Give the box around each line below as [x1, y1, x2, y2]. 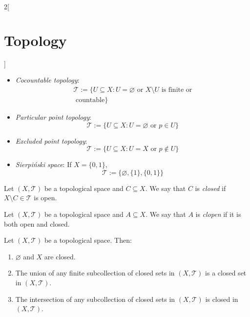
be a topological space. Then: [44, 235, 132, 245]
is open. [34, 192, 57, 203]
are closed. [44, 251, 76, 261]
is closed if [195, 183, 226, 193]
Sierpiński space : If [15, 159, 72, 169]
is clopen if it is [195, 209, 241, 219]
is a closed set [205, 268, 247, 278]
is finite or [161, 86, 192, 93]
